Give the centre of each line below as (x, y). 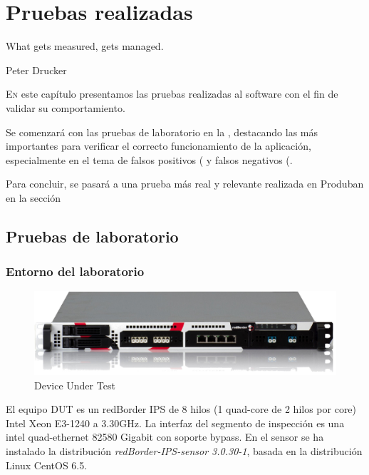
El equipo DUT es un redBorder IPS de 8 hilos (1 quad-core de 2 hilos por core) (181, 409)
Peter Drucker (36, 70)
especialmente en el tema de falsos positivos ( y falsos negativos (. (149, 159)
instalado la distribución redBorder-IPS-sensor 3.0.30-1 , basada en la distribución (184, 451)
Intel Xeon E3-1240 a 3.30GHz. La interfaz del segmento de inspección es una (175, 423)
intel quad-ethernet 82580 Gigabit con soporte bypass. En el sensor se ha (165, 437)
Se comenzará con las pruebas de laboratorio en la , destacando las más (162, 132)
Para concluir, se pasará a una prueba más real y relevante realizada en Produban (185, 184)
